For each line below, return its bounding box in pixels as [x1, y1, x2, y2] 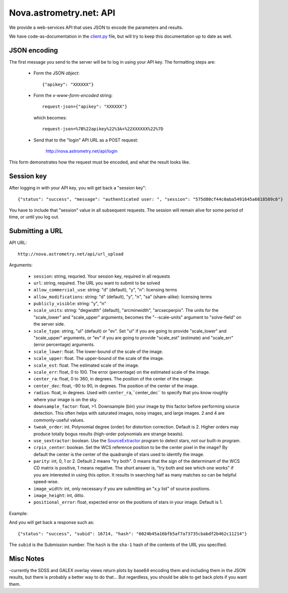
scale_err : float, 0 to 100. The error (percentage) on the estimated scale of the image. [33, 369, 210, 375]
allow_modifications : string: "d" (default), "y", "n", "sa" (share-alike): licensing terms [33, 294, 212, 300]
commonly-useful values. [33, 417, 85, 423]
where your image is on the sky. [33, 397, 98, 403]
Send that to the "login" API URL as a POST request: [33, 137, 139, 143]
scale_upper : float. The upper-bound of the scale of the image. [33, 356, 164, 361]
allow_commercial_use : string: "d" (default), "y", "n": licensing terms [33, 287, 177, 293]
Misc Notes [9, 554, 44, 563]
